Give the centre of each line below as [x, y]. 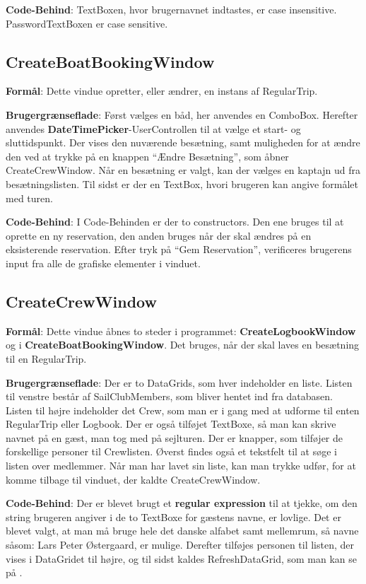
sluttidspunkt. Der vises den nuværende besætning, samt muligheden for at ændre [183, 142]
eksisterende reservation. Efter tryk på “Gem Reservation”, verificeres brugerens [179, 249]
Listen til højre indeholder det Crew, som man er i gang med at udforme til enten [183, 410]
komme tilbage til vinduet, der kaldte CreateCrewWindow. [133, 479]
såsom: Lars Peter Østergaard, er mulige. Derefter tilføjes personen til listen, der [180, 545]
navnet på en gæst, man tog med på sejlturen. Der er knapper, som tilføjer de [175, 437]
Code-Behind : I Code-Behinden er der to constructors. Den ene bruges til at [175, 222]
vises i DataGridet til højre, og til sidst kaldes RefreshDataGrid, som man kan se [181, 558]
